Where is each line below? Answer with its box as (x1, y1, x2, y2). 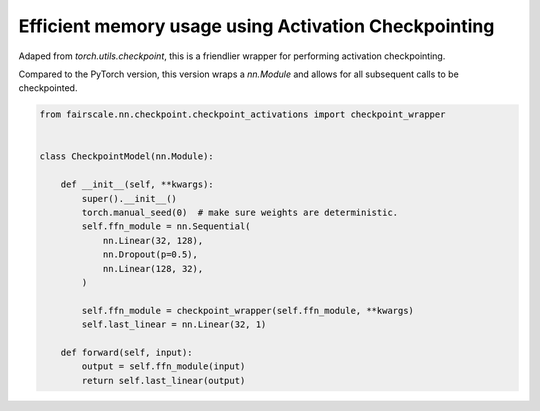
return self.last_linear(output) (81, 375, 246, 386)
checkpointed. (18, 82, 78, 94)
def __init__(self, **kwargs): (60, 179, 214, 190)
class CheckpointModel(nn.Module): (39, 151, 214, 162)
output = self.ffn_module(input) (81, 361, 246, 372)
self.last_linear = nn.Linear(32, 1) (81, 319, 267, 330)
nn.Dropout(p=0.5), (102, 249, 199, 260)
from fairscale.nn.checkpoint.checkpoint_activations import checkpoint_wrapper (39, 109, 446, 120)
